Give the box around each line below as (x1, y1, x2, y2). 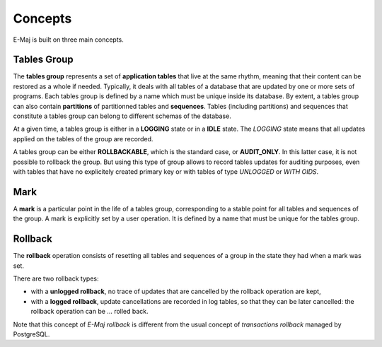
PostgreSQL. (13, 329, 50, 339)
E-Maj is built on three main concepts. (13, 35, 124, 44)
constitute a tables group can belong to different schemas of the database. (13, 112, 231, 120)
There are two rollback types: (13, 274, 99, 283)
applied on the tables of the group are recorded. (13, 134, 154, 143)
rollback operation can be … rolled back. (30, 307, 149, 316)
